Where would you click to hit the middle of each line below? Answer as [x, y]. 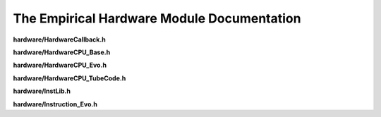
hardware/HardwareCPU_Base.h [62, 52]
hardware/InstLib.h [42, 91]
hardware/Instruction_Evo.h [55, 104]
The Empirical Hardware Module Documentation [157, 18]
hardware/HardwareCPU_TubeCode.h [69, 78]
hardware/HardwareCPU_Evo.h [60, 65]
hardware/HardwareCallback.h [59, 39]
